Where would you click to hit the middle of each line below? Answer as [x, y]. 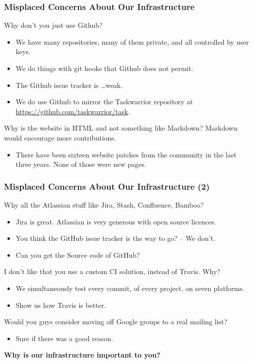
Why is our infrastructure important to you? [82, 355]
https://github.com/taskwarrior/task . [73, 111]
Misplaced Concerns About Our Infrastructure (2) [107, 186]
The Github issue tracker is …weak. [69, 85]
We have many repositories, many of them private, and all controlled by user [132, 41]
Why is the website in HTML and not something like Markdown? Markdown [121, 128]
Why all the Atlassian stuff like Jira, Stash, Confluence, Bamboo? [104, 204]
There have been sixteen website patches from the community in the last [126, 154]
